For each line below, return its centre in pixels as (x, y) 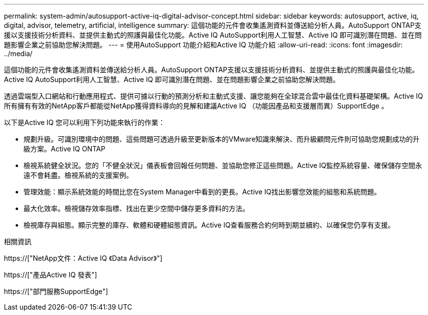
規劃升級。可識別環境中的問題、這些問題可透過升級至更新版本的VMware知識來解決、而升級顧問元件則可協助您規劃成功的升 (222, 139)
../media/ (18, 53)
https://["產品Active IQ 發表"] (51, 275)
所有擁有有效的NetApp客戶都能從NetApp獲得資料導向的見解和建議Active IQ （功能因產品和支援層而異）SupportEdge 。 (196, 106)
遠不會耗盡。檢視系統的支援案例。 (78, 175)
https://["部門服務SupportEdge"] (56, 291)
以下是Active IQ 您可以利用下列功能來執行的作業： (85, 122)
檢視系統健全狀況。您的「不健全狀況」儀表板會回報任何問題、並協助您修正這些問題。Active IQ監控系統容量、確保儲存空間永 (223, 165)
